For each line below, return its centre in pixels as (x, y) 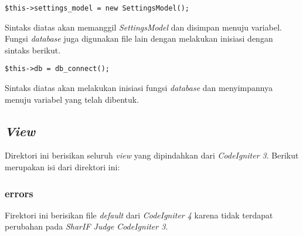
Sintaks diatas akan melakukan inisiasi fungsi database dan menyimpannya (139, 88)
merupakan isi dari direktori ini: (62, 167)
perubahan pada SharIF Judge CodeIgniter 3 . (86, 226)
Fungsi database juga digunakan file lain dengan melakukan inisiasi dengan (139, 38)
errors (19, 193)
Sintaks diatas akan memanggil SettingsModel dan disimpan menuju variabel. (143, 27)
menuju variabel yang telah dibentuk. (72, 99)
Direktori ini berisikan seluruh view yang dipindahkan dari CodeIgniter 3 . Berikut (152, 155)
